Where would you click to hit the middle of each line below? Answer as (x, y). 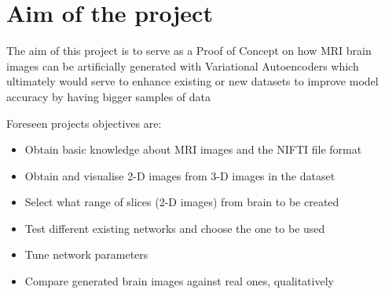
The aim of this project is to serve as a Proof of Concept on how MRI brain (189, 51)
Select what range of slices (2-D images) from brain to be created (182, 202)
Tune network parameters (86, 254)
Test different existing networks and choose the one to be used (175, 228)
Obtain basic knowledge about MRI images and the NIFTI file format (193, 149)
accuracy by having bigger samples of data (109, 96)
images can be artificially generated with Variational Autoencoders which (183, 65)
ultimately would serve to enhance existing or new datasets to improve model (192, 81)
